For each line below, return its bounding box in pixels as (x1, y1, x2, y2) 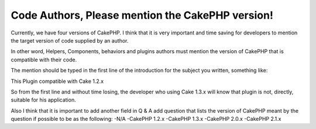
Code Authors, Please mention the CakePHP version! (11, 9, 273, 22)
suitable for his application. (11, 96, 76, 103)
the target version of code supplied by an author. (11, 37, 129, 44)
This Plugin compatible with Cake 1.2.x (11, 78, 104, 85)
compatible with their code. (11, 56, 77, 63)
